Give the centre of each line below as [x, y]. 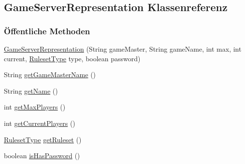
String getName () [31, 90]
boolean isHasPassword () [42, 156]
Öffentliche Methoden [47, 31]
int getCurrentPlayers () [40, 123]
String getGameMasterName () [50, 75]
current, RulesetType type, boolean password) [72, 58]
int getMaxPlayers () [35, 107]
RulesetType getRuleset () [43, 139]
